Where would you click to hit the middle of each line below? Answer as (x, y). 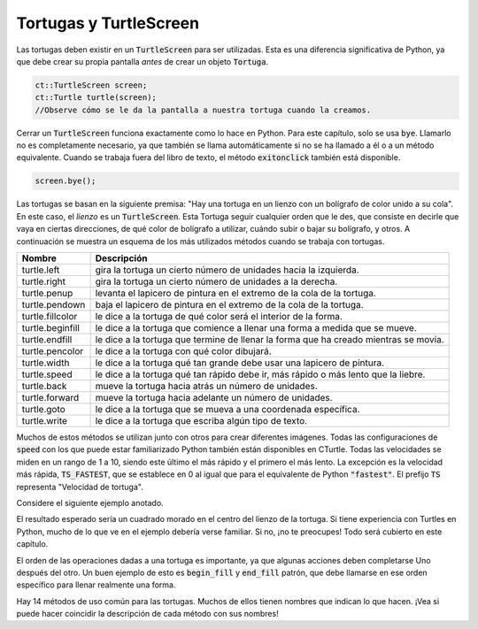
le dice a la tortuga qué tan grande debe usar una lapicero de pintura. (240, 363)
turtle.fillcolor (50, 316)
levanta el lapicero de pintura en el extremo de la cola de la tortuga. (235, 293)
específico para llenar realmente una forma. (96, 585)
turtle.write (45, 421)
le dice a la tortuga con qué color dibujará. (183, 351)
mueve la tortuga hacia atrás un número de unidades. (206, 386)
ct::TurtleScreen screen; (91, 85)
